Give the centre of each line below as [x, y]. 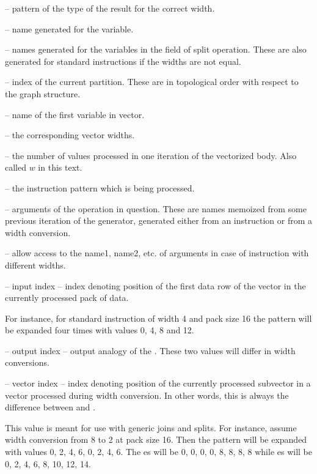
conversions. [27, 362]
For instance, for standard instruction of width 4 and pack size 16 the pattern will [158, 318]
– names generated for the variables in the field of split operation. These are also [156, 49]
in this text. [60, 167]
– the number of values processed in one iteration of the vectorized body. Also [151, 155]
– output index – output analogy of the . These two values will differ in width [150, 350]
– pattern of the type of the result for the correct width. [110, 8]
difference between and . [50, 407]
